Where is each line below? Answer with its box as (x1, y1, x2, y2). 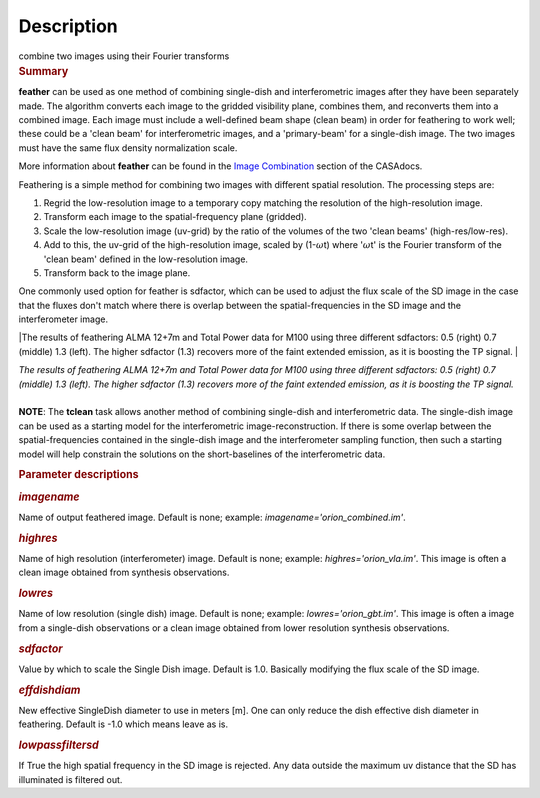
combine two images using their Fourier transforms (18, 50, 230, 62)
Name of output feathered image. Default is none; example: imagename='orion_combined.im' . (18, 511, 407, 523)
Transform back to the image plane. (43, 266, 191, 279)
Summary (18, 64, 69, 78)
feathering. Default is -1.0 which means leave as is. (18, 718, 229, 730)
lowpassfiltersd (18, 738, 99, 752)
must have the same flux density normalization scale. (18, 141, 238, 154)
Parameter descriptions (18, 468, 139, 482)
